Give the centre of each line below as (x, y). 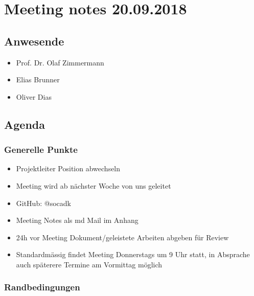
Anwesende (34, 41)
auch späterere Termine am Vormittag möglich (89, 264)
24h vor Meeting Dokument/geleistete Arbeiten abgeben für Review (122, 237)
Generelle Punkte (41, 150)
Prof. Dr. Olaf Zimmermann (60, 62)
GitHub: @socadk (43, 203)
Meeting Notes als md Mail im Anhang (77, 220)
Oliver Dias (34, 96)
